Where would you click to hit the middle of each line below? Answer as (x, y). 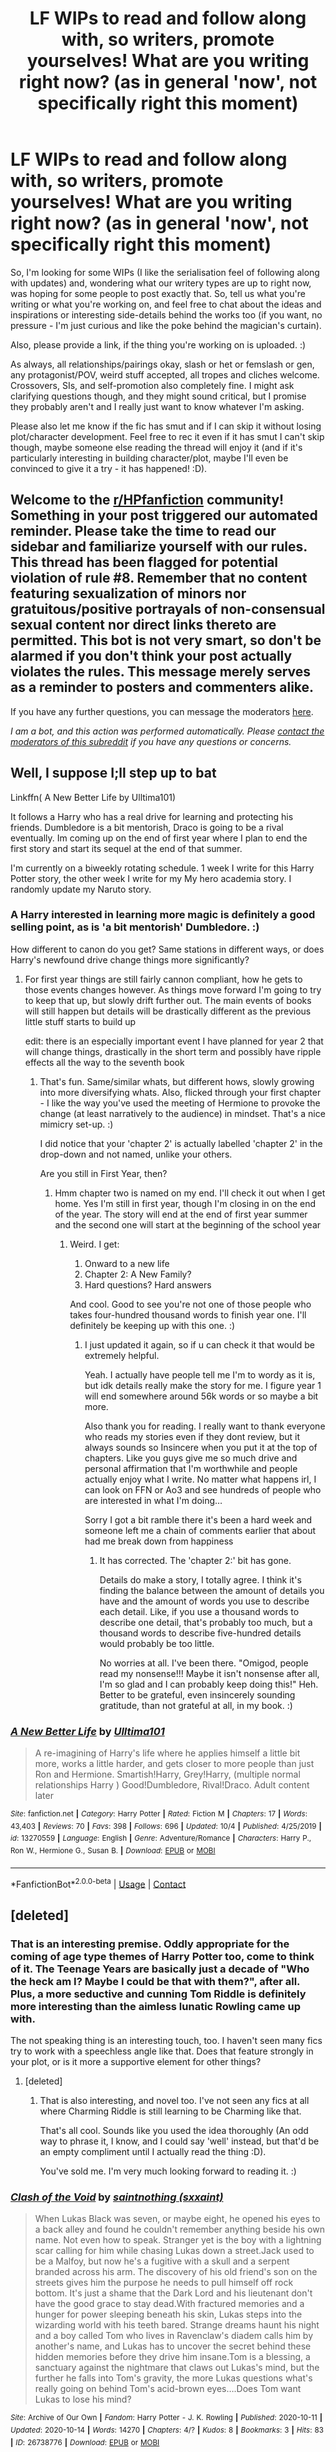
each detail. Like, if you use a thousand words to (199, 1611)
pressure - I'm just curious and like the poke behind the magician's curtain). (166, 325)
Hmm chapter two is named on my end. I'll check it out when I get (190, 1193)
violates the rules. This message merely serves (161, 672)
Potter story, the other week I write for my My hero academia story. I (151, 878)
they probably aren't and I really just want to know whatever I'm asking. (157, 406)
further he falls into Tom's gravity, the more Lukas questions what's (173, 2378)
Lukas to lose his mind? (83, 2399)
